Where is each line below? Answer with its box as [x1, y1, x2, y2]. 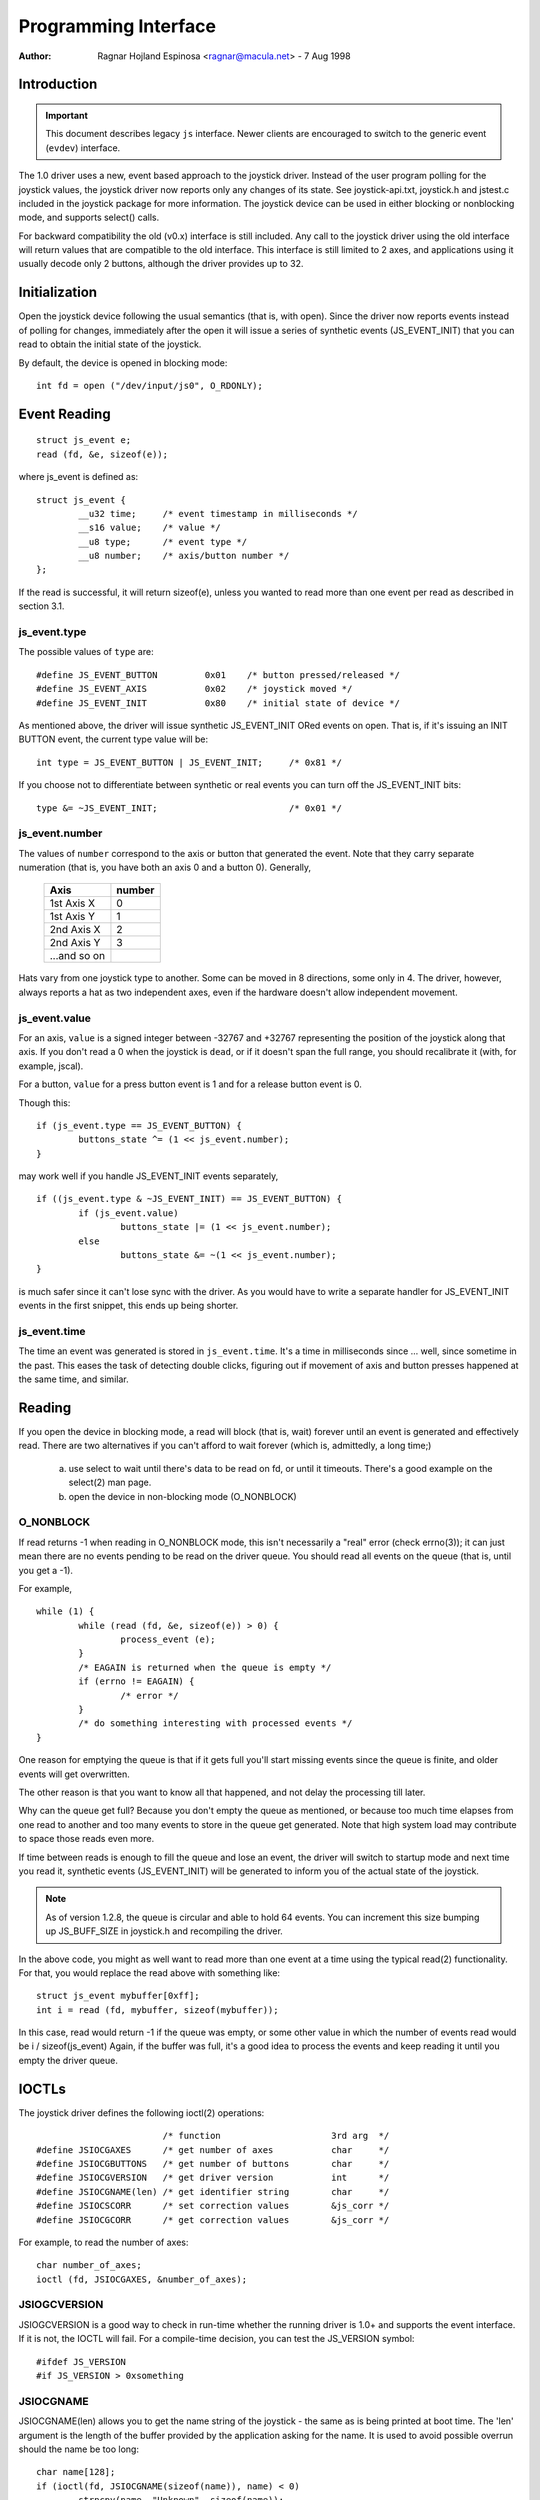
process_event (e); [120, 1634, 216, 1645]
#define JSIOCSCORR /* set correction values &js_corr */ [36, 2200, 390, 2212]
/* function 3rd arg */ [162, 2130, 390, 2142]
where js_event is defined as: [18, 471, 139, 483]
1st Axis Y [49, 910, 95, 924]
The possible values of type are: [18, 646, 154, 658]
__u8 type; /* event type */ [78, 536, 248, 547]
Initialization [18, 284, 98, 301]
